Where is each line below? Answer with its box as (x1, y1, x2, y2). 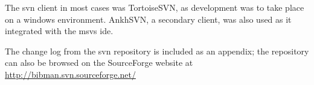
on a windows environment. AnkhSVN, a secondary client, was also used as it (5, 13, 292, 25)
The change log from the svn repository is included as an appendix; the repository (5, 44, 309, 57)
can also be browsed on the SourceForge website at (5, 56, 193, 69)
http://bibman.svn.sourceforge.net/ (5, 68, 136, 80)
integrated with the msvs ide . (5, 25, 114, 37)
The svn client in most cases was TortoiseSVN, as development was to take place (5, 1, 304, 13)
